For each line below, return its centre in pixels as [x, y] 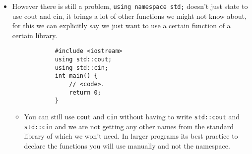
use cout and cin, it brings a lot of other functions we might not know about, [129, 16]
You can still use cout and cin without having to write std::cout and [132, 117]
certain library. [35, 35]
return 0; [85, 92]
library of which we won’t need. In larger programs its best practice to [131, 136]
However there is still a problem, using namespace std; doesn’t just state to [130, 6]
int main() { [76, 76]
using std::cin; [82, 68]
